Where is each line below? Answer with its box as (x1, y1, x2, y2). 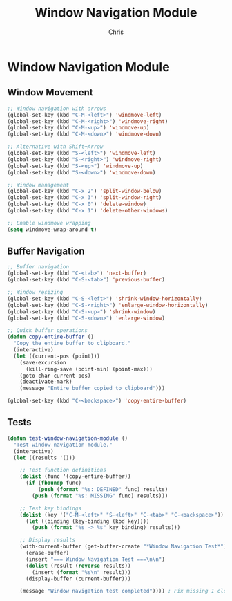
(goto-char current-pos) (19, 372, 91, 379)
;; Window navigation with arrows (7, 105, 107, 112)
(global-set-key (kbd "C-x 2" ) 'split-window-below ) (7, 188, 162, 195)
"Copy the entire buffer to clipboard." (13, 340, 131, 347)
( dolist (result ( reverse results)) (25, 562, 131, 569)
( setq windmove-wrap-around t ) (7, 226, 97, 233)
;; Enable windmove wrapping (7, 219, 91, 226)
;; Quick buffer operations (7, 327, 88, 334)
